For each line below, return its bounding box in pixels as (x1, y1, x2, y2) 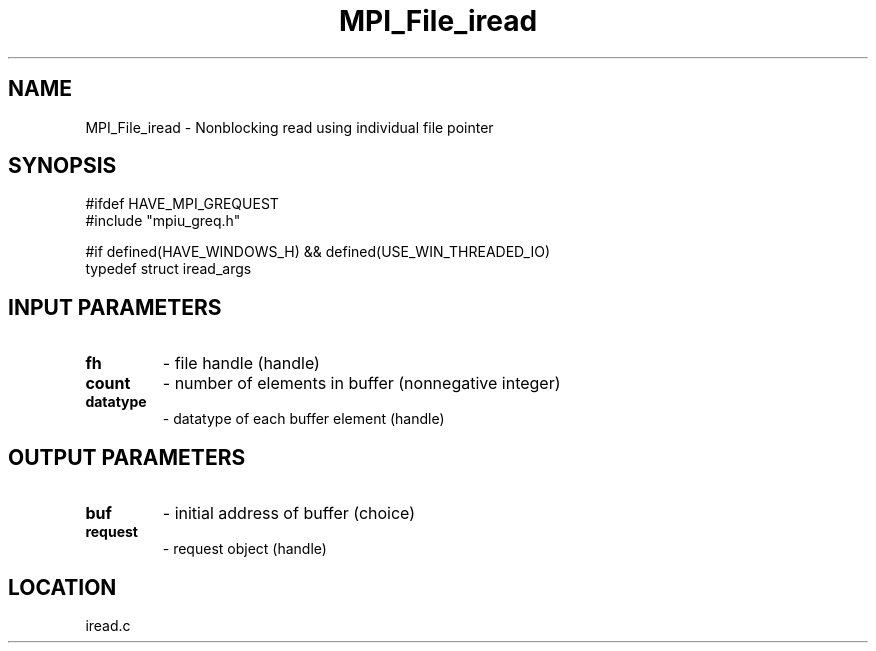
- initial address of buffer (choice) (162, 503, 416, 524)
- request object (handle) (162, 540, 327, 558)
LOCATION (8, 574, 117, 600)
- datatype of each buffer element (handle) (162, 410, 445, 428)
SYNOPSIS (8, 153, 117, 179)
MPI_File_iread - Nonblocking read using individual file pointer (85, 118, 494, 136)
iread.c (85, 616, 131, 634)
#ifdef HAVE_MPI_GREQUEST (85, 195, 279, 213)
